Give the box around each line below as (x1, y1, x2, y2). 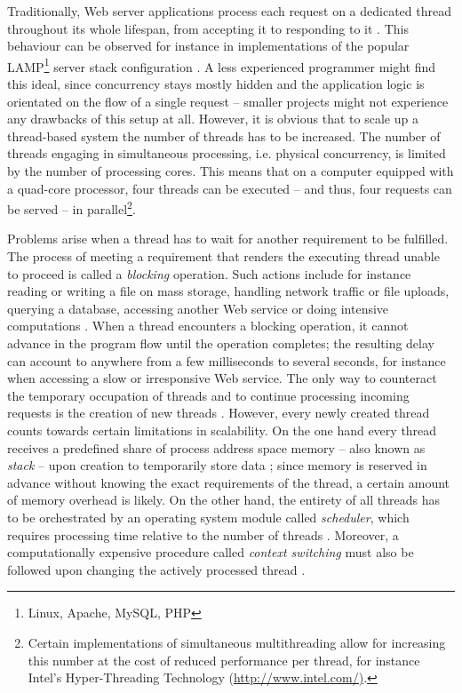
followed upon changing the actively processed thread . (7, 560, 306, 578)
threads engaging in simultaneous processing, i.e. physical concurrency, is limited (7, 144, 446, 163)
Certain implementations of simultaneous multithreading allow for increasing (28, 633, 446, 651)
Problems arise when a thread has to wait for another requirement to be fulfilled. (7, 229, 449, 248)
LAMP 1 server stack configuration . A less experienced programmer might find (7, 54, 436, 76)
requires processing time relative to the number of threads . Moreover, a (7, 525, 399, 544)
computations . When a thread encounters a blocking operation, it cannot (7, 316, 409, 335)
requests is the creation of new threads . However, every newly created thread (7, 403, 430, 422)
